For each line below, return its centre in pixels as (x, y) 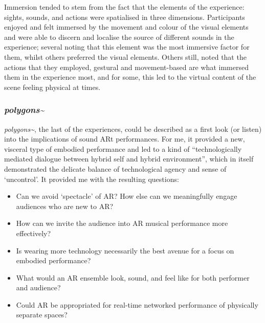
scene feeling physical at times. (52, 87)
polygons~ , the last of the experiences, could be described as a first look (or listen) (133, 129)
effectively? (34, 233)
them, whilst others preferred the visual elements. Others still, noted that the (125, 56)
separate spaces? (42, 315)
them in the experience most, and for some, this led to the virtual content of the (130, 77)
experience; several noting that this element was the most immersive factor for (127, 47)
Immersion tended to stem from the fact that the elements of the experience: (124, 7)
